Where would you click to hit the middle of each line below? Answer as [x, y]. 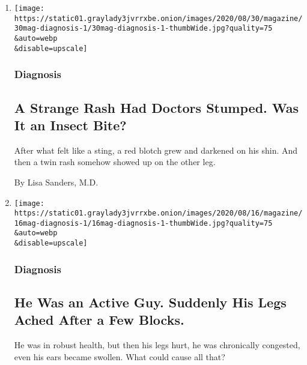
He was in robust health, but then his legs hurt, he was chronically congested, [157, 345]
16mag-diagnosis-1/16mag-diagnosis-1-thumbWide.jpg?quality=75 [143, 223]
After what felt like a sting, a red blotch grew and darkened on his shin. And [156, 150]
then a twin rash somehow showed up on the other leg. [115, 162]
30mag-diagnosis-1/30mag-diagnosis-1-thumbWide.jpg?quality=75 [143, 29]
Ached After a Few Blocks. [99, 320]
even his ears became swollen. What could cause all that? [120, 356]
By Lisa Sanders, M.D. [56, 182]
